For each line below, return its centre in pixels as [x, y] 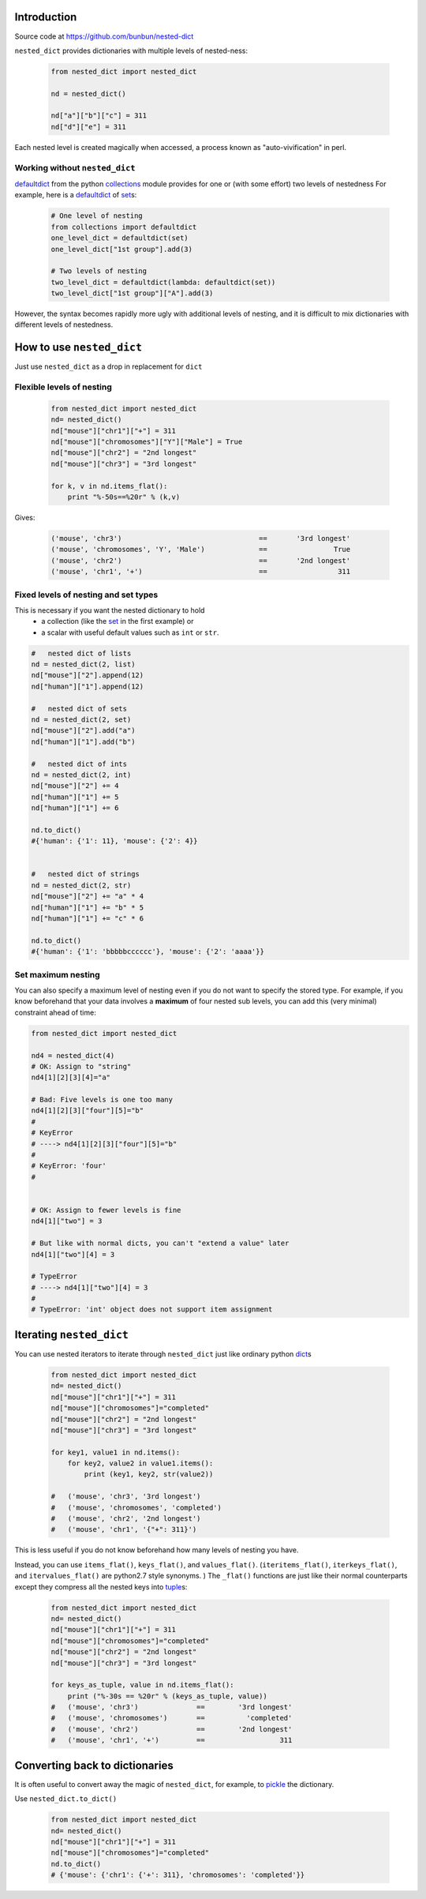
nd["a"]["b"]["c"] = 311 [99, 116]
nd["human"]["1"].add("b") [83, 741]
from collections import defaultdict [124, 227]
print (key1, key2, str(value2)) [149, 1474]
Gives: [25, 518]
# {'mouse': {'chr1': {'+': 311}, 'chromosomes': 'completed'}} [178, 1875]
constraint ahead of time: [55, 1012]
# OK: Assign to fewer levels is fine [106, 1210]
